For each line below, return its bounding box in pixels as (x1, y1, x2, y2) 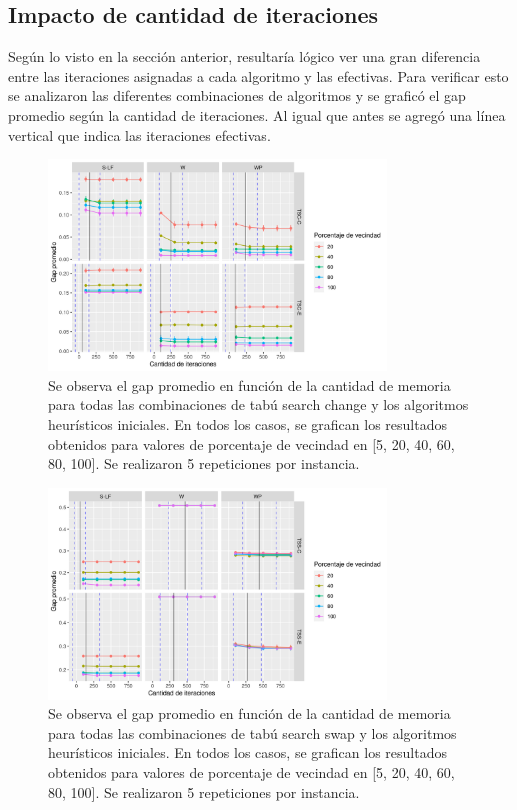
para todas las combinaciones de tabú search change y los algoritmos (48, 394, 469, 415)
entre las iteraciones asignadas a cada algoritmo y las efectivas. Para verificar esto (8, 65, 509, 86)
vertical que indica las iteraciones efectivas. (8, 124, 271, 145)
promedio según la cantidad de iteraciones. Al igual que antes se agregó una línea (8, 104, 506, 125)
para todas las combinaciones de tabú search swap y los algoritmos (48, 722, 457, 743)
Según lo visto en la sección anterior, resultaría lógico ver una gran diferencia (8, 46, 481, 67)
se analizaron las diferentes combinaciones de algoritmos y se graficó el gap (8, 85, 466, 106)
